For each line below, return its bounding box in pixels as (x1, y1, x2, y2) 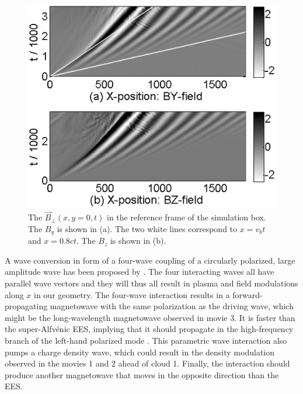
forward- (232, 288, 263, 300)
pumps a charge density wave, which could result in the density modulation (5, 345, 274, 358)
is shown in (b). (110, 234, 166, 247)
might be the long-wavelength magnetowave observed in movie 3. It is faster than (5, 311, 295, 323)
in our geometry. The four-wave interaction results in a (34, 288, 230, 300)
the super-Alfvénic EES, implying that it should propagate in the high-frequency (5, 323, 294, 335)
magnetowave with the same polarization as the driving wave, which (50, 300, 294, 312)
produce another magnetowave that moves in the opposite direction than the (5, 368, 279, 381)
